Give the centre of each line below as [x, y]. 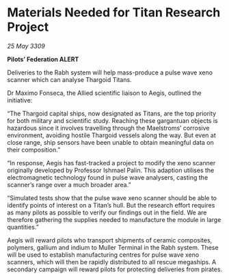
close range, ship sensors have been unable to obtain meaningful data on [110, 142]
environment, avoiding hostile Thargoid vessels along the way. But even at [112, 135]
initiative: [20, 100]
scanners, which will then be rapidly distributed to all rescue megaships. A [112, 262]
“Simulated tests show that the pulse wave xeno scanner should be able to [112, 198]
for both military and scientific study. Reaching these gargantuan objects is [112, 120]
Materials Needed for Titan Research [114, 13]
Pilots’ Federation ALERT [43, 59]
